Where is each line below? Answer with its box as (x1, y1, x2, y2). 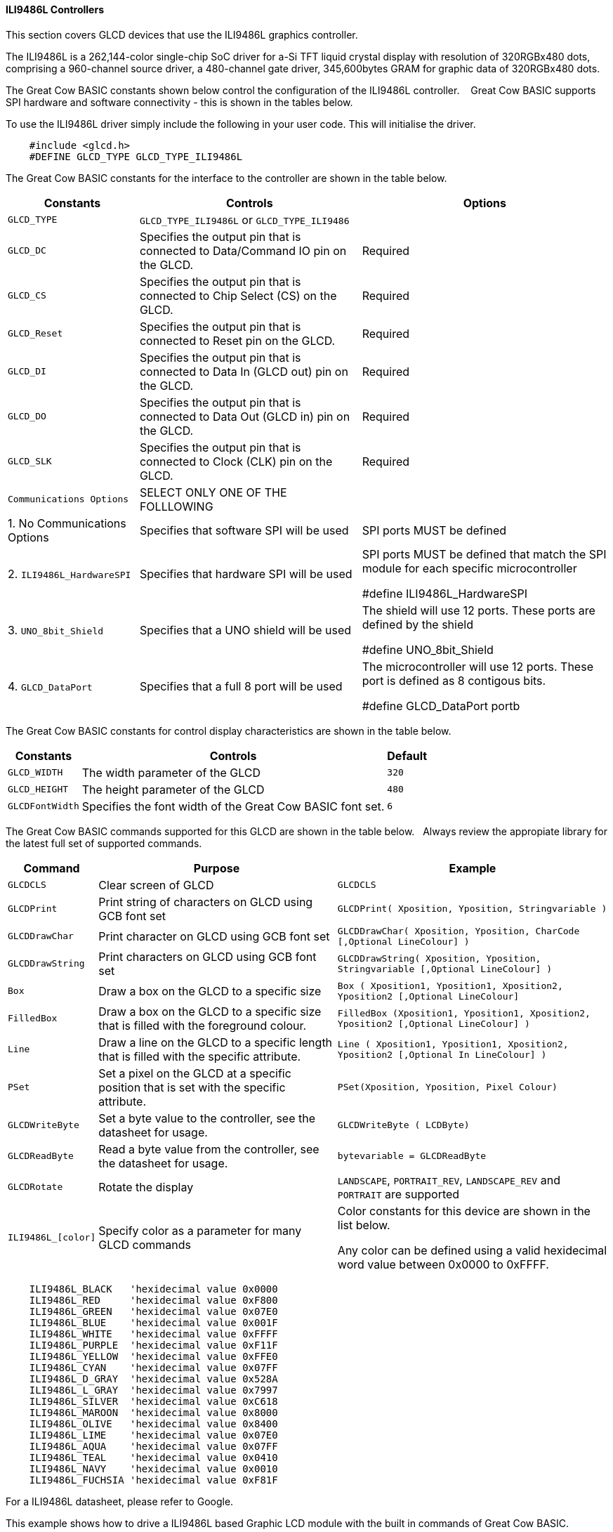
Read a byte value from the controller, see (98, 1141, 319, 1156)
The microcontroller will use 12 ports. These (362, 659, 593, 674)
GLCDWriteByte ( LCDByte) (337, 1120, 470, 1131)
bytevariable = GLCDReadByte (337, 1151, 487, 1162)
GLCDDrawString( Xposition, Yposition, (337, 952, 541, 964)
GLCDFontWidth (8, 801, 79, 812)
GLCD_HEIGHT (8, 784, 69, 795)
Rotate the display (98, 1179, 194, 1194)
